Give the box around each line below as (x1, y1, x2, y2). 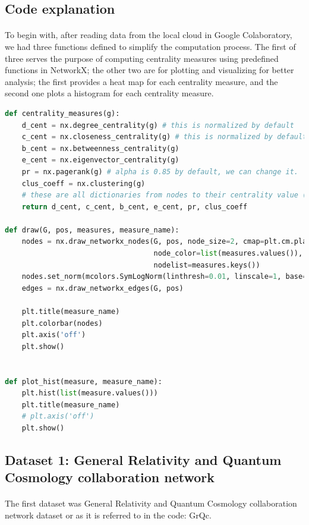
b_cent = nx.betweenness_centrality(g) (21, 144, 179, 153)
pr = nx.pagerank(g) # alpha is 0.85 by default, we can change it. (21, 167, 298, 176)
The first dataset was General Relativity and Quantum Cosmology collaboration (5, 497, 297, 510)
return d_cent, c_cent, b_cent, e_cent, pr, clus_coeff (21, 202, 248, 211)
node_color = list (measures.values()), (153, 249, 303, 258)
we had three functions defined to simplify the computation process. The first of (5, 40, 296, 52)
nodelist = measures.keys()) (153, 260, 260, 269)
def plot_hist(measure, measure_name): (5, 377, 162, 386)
